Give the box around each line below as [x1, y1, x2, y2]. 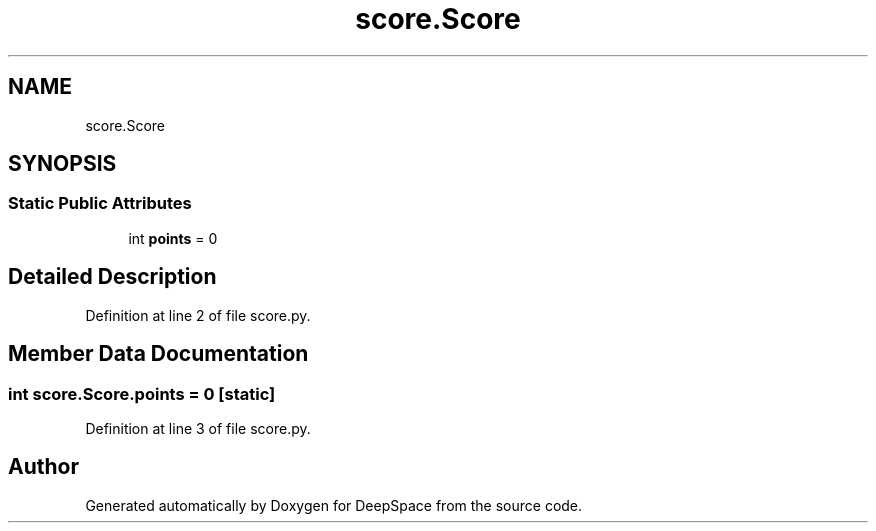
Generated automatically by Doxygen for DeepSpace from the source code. [85, 496, 583, 514]
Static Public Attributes [8, 193, 192, 214]
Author [8, 454, 79, 480]
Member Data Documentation [8, 341, 309, 367]
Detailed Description [8, 264, 217, 290]
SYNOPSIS [8, 151, 117, 177]
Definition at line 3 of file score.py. [85, 419, 311, 437]
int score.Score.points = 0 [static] [8, 383, 276, 404]
